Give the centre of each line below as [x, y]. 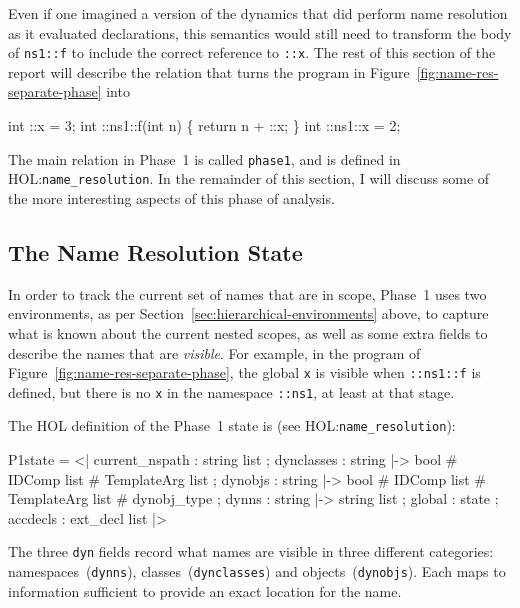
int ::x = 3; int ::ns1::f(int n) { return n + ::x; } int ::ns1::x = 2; [204, 125]
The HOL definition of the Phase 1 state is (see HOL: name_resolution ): [232, 425]
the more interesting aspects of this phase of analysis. [171, 197]
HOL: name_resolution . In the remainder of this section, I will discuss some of [249, 178]
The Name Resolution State [155, 251]
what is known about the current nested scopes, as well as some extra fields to [248, 332]
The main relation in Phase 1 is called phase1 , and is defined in [204, 158]
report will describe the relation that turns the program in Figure [209, 71]
